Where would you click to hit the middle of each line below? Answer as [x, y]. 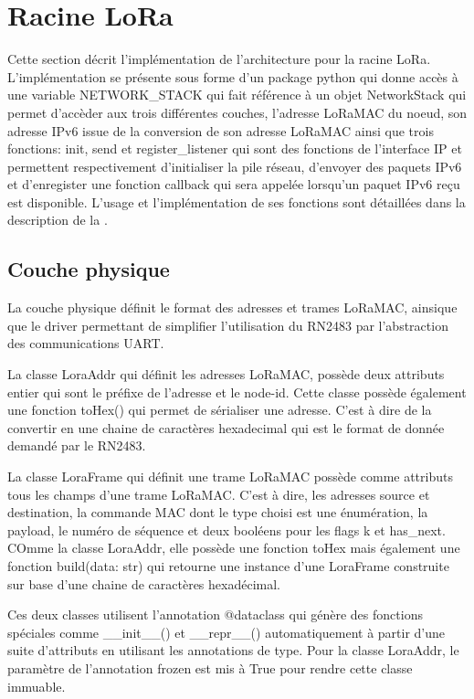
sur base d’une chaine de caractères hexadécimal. [144, 583]
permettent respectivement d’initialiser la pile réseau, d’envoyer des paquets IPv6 [235, 166]
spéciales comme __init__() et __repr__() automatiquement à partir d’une [226, 632]
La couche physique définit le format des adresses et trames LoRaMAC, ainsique [232, 307]
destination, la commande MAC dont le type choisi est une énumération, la [218, 512]
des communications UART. [86, 343]
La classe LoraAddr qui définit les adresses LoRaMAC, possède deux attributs [226, 374]
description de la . [58, 220]
